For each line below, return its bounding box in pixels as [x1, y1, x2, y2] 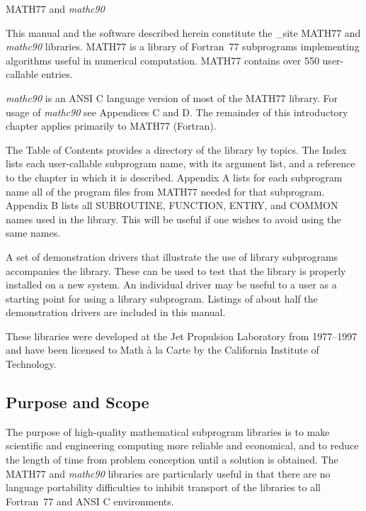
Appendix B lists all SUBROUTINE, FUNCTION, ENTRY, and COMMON [6, 198, 338, 213]
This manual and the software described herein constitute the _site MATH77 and [6, 25, 361, 40]
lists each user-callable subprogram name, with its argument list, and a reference [6, 156, 355, 171]
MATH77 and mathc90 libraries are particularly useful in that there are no [6, 466, 331, 481]
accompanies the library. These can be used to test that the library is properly [6, 263, 346, 278]
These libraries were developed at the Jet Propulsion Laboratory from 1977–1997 [6, 328, 358, 343]
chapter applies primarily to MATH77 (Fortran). [6, 118, 217, 133]
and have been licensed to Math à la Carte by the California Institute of [6, 342, 319, 357]
